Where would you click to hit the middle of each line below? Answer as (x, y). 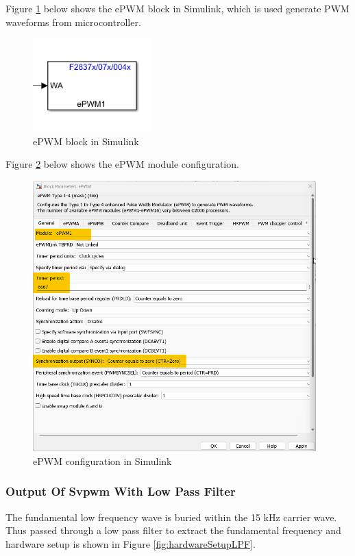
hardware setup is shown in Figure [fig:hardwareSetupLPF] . (131, 543)
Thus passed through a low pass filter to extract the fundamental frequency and (173, 530)
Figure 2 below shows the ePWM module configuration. (122, 164)
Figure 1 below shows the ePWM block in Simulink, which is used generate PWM (177, 8)
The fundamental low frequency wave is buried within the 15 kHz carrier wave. (171, 517)
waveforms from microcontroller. (73, 22)
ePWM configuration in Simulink (102, 460)
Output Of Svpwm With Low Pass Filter (121, 491)
